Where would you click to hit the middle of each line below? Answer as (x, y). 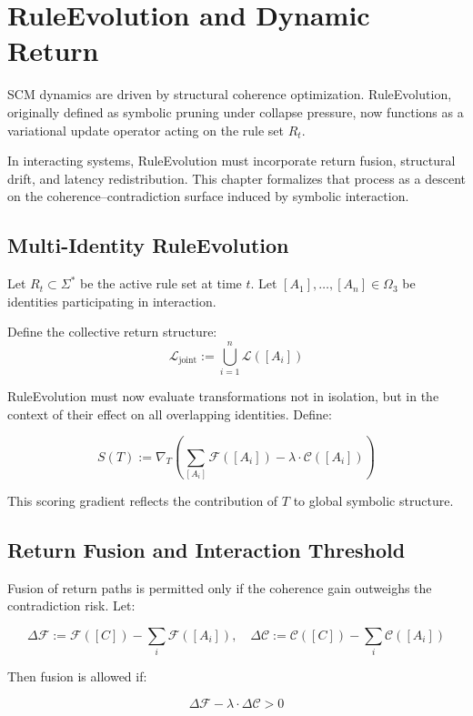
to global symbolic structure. (373, 500)
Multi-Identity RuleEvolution (148, 245)
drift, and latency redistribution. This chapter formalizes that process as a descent (236, 178)
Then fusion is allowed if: (77, 676)
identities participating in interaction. (112, 301)
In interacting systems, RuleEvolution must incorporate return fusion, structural (231, 161)
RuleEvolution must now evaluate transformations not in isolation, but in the (223, 395)
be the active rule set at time (161, 283)
